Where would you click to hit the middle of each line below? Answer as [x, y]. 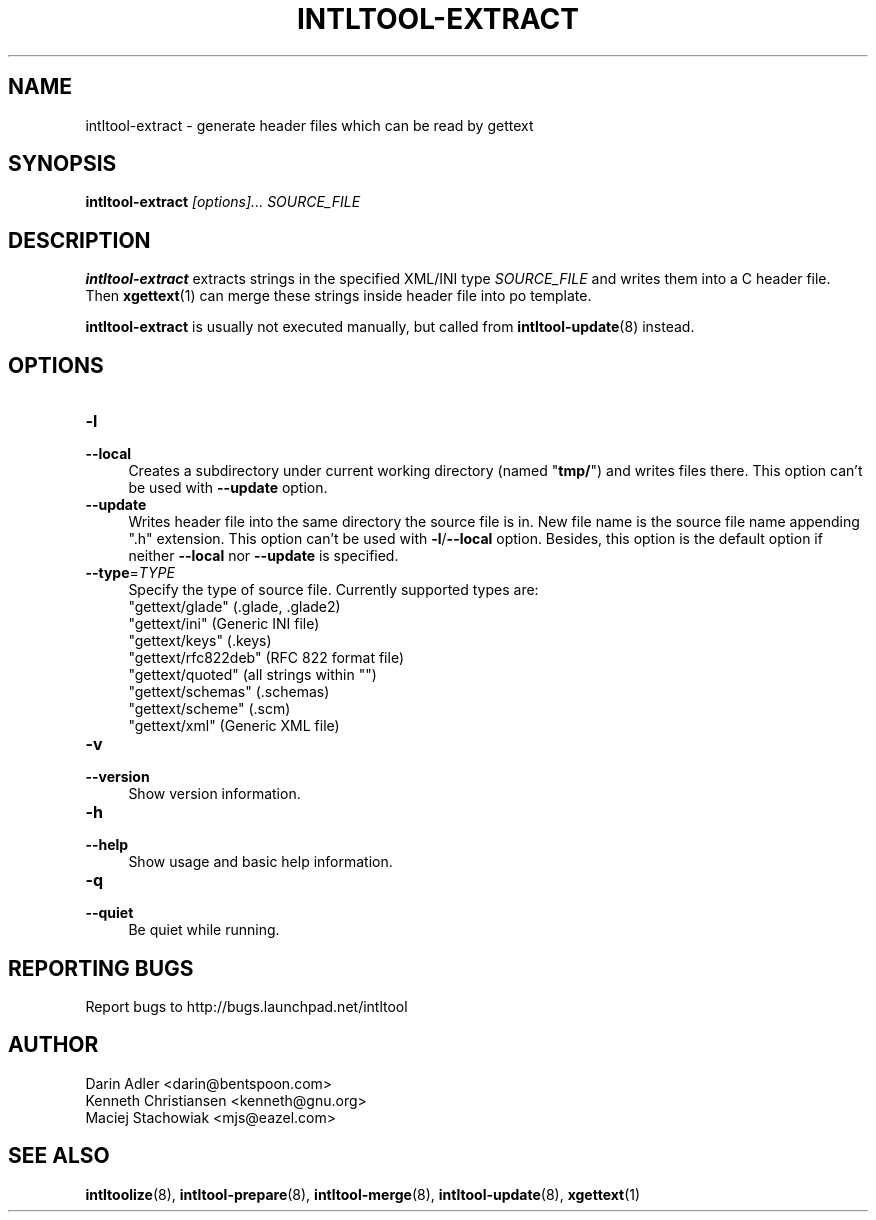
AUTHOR [53, 1045]
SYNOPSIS [62, 164]
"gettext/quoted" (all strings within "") [252, 675]
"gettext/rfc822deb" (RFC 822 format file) [266, 658]
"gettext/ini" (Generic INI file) [224, 624]
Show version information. [214, 794]
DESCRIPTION [79, 240]
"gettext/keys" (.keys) [200, 641]
